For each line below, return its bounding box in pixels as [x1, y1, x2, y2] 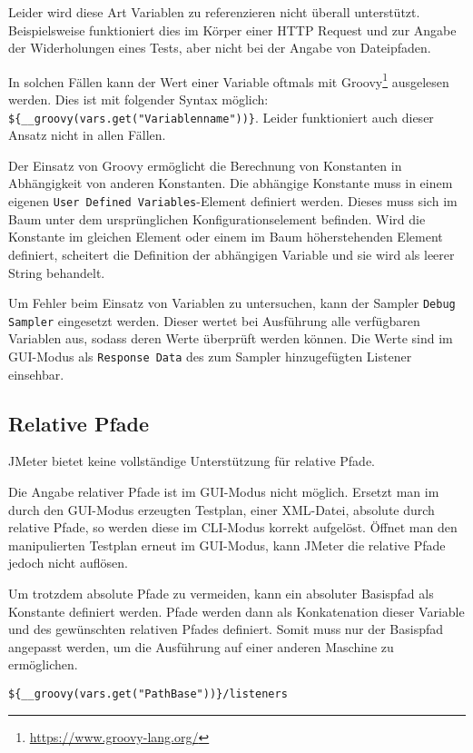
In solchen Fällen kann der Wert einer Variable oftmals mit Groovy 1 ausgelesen [8, 69, 449, 91]
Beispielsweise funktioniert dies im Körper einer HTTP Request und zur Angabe [8, 20, 457, 39]
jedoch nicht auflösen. [8, 553, 128, 572]
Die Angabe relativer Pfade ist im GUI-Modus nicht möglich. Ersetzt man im [8, 482, 439, 501]
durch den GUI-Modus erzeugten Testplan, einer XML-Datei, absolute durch [8, 500, 435, 519]
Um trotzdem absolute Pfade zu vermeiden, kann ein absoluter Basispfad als [8, 584, 434, 603]
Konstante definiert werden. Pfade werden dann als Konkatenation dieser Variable [8, 601, 465, 620]
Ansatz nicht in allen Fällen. [8, 125, 166, 144]
